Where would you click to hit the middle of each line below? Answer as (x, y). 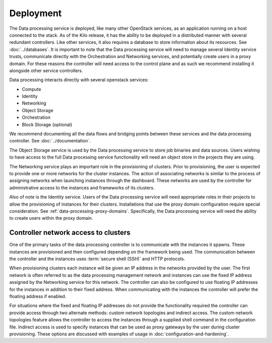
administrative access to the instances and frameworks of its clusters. (82, 187)
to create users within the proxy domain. (51, 218)
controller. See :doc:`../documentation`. (50, 141)
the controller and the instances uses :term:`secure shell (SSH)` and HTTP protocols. (97, 259)
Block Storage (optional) (47, 124)
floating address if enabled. (38, 296)
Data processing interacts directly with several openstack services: (79, 80)
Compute (31, 89)
